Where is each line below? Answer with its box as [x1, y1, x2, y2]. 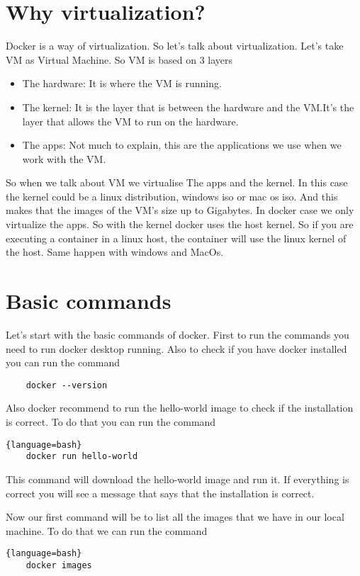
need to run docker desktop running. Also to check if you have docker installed [6, 341, 347, 356]
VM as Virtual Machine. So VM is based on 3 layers [6, 52, 233, 67]
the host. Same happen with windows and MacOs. [6, 244, 224, 259]
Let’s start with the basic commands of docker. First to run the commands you [6, 327, 349, 341]
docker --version [26, 380, 108, 390]
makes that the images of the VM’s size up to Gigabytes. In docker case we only [6, 203, 354, 218]
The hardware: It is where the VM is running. [22, 76, 222, 91]
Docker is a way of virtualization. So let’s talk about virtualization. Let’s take [6, 38, 344, 53]
